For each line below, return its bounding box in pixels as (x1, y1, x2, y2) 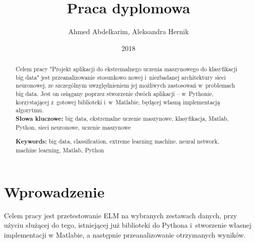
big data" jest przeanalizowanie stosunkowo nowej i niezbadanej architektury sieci (15, 73, 226, 81)
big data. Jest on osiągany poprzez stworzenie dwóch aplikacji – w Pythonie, (15, 90, 214, 98)
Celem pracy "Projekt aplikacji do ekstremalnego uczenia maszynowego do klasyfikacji (15, 65, 237, 73)
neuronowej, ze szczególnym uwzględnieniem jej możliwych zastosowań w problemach (15, 81, 235, 90)
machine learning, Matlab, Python (15, 146, 104, 154)
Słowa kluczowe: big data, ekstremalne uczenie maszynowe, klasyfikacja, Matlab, (15, 114, 229, 123)
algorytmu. (15, 106, 43, 114)
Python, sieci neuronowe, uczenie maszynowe (15, 123, 131, 131)
